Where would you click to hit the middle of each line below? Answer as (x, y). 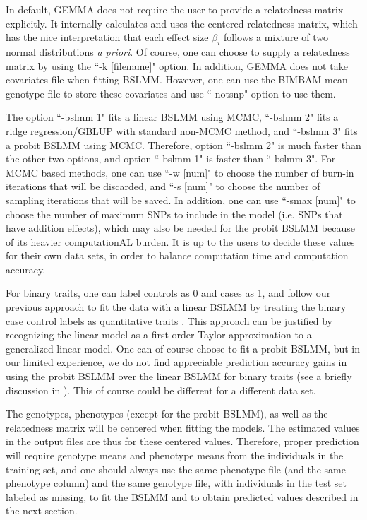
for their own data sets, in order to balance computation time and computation (177, 255)
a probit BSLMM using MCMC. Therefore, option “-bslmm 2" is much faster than (183, 144)
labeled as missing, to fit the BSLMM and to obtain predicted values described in (182, 496)
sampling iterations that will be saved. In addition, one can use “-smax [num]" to (181, 200)
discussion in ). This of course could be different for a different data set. (161, 390)
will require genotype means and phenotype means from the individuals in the (175, 455)
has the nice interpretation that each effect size (107, 37)
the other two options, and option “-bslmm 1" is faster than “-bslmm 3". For (171, 159)
